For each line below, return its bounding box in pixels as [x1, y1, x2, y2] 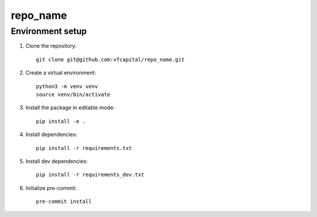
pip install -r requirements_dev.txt [36, 171, 145, 178]
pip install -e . [36, 118, 86, 125]
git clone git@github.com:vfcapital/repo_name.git [36, 56, 185, 63]
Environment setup [11, 26, 87, 36]
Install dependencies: [25, 131, 77, 138]
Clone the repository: [25, 42, 77, 49]
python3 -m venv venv [36, 83, 98, 89]
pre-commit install [36, 198, 92, 205]
